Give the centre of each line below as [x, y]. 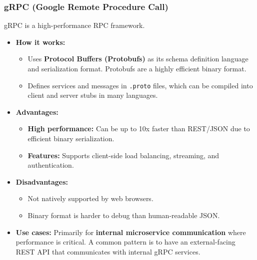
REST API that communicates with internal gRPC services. [108, 251]
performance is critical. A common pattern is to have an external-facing [125, 242]
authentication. [51, 165]
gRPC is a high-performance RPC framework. [74, 25]
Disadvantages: [42, 181]
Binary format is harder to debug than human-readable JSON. [124, 215]
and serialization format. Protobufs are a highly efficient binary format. [137, 68]
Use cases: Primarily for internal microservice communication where [131, 232]
